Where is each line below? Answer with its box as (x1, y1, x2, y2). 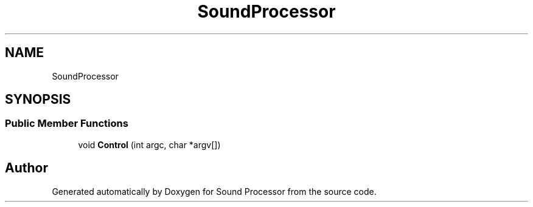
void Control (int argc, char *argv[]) (78, 139, 221, 150)
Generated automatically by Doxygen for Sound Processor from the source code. (52, 186, 377, 197)
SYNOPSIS (5, 92, 71, 107)
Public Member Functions (5, 117, 128, 130)
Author (5, 160, 48, 176)
